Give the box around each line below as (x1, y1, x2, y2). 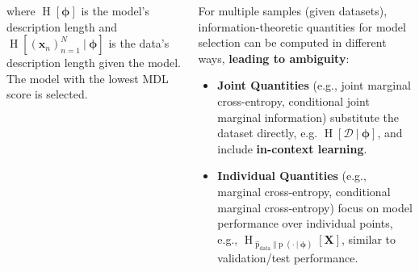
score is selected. (6, 86, 88, 103)
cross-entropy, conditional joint (217, 92, 370, 109)
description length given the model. (6, 54, 181, 71)
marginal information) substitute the (217, 108, 400, 125)
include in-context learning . (217, 140, 367, 157)
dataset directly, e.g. (217, 124, 318, 141)
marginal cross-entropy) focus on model (217, 199, 413, 216)
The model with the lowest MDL (6, 69, 169, 86)
